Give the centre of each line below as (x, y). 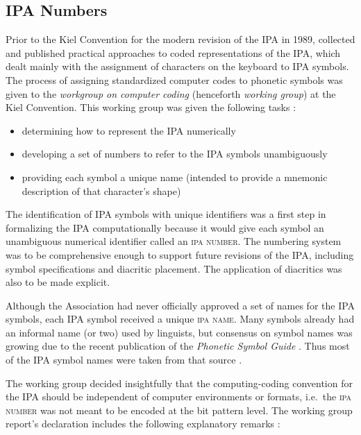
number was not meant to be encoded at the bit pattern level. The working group (179, 410)
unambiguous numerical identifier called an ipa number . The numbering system (174, 241)
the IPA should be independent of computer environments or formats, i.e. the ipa (178, 396)
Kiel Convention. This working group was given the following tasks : (151, 107)
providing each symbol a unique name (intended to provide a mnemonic (175, 177)
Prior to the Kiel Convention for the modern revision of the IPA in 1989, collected (180, 39)
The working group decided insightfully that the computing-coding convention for (179, 383)
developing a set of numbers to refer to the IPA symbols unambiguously (175, 154)
